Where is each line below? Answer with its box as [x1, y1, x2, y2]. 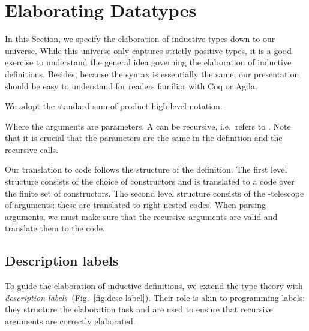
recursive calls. [5, 143, 58, 155]
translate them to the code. [5, 222, 105, 234]
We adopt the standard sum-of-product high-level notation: [5, 100, 223, 112]
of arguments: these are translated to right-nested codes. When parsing [5, 198, 266, 211]
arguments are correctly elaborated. [5, 315, 136, 327]
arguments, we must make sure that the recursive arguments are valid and [5, 210, 278, 222]
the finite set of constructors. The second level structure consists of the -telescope [5, 186, 304, 199]
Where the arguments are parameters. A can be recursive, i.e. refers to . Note [5, 119, 291, 132]
